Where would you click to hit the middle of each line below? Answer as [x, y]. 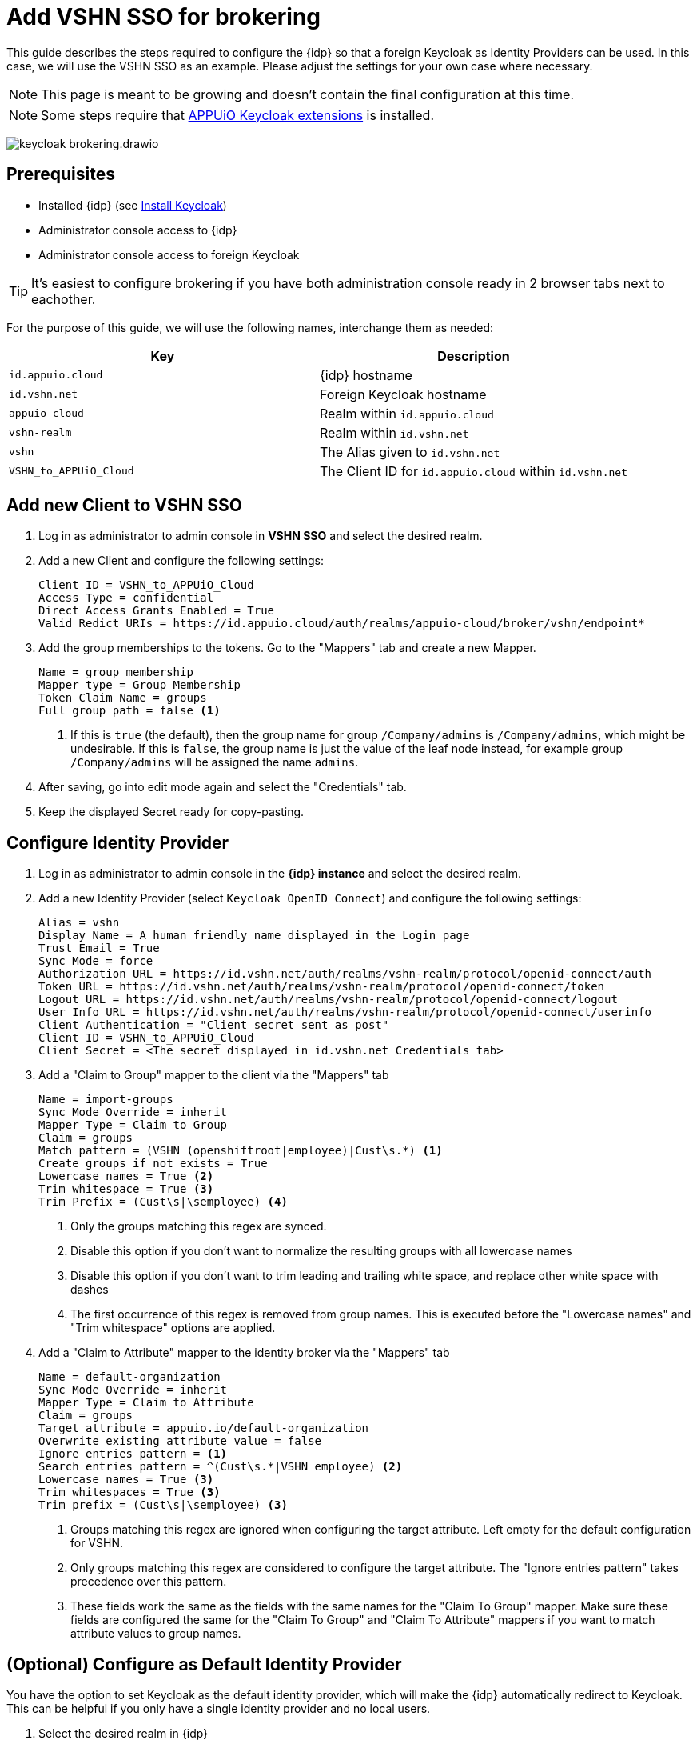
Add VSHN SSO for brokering [164, 17]
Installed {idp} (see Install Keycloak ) [133, 205]
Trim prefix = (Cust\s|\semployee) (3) [163, 1505]
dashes [90, 1290]
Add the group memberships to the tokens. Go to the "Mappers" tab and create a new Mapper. [287, 648]
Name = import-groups [106, 1100]
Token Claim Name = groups [123, 698]
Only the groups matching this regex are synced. [199, 1226]
